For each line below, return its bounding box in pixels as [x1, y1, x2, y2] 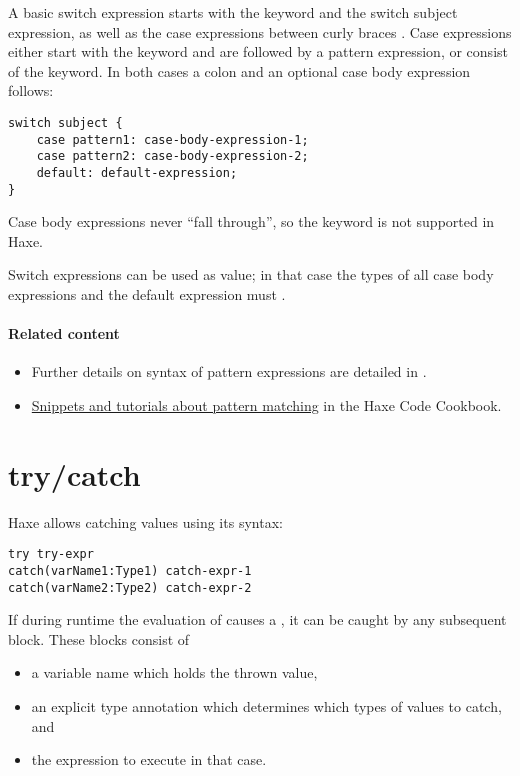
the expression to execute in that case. [31, 749, 267, 770]
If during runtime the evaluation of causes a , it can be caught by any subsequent [8, 609, 507, 630]
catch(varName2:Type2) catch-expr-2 [8, 580, 252, 595]
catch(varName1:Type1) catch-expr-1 [8, 563, 252, 578]
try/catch [8, 453, 141, 494]
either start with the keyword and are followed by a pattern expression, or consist [8, 41, 508, 62]
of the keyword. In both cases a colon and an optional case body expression [8, 60, 471, 81]
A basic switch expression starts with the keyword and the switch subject [8, 2, 458, 22]
